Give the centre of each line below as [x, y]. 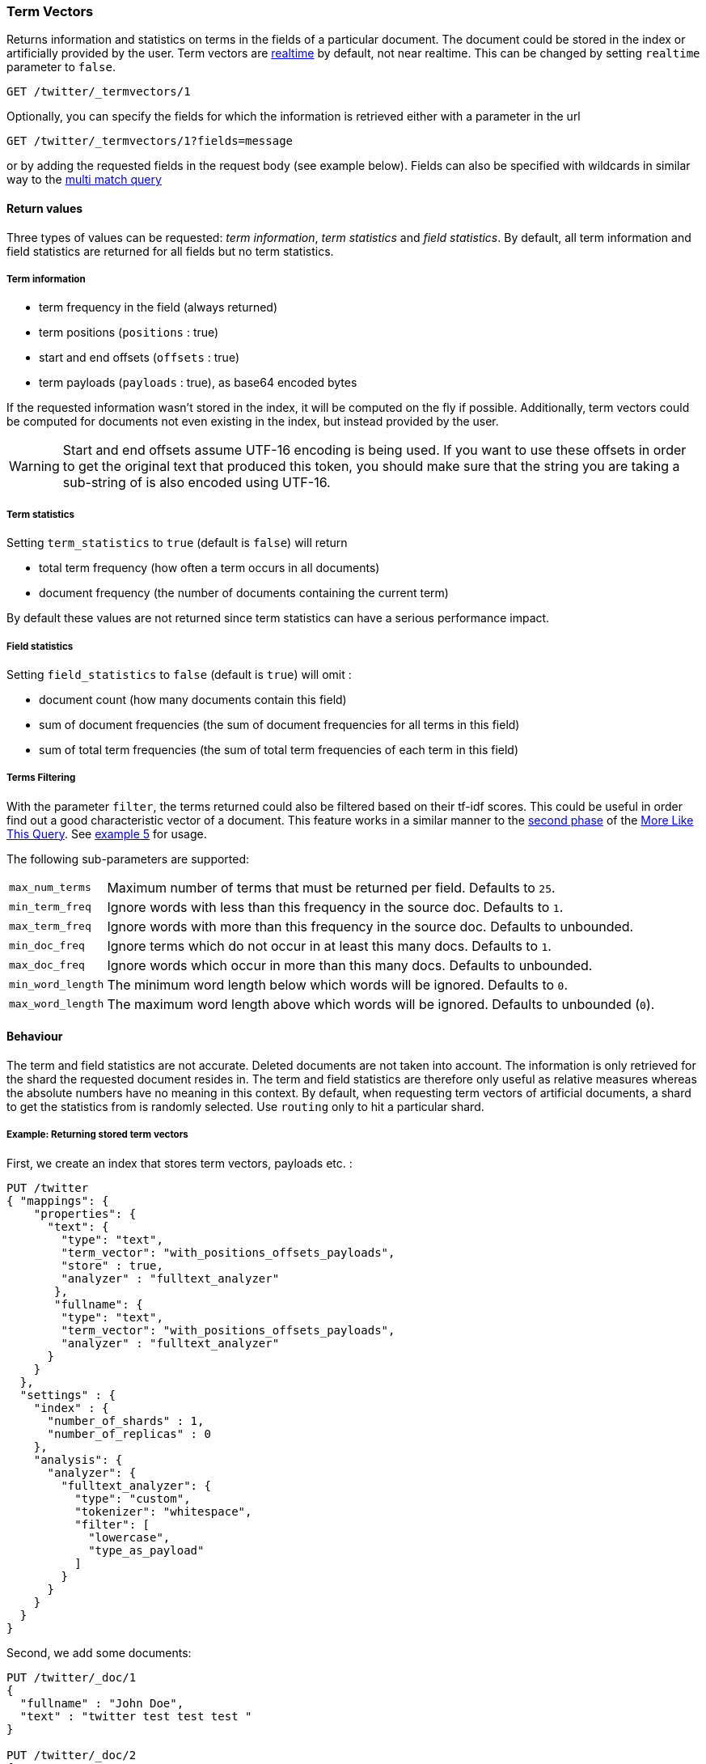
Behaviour [35, 1037]
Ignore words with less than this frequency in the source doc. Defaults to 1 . [335, 907]
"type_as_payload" [146, 1550]
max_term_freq [50, 927]
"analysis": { [78, 1459]
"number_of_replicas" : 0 [129, 1433]
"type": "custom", [133, 1498]
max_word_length [57, 1004]
